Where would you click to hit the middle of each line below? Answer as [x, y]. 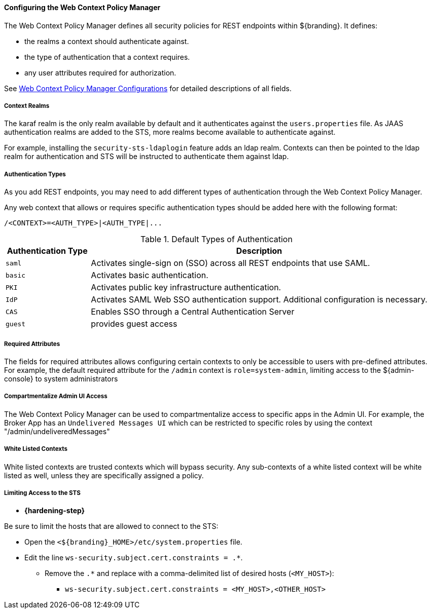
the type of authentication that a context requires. [107, 57]
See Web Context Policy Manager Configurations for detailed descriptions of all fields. [148, 88]
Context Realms [27, 106]
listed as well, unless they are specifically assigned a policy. [104, 475]
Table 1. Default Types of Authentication [216, 239]
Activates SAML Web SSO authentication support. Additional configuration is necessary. [259, 300]
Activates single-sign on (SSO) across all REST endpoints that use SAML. [230, 263]
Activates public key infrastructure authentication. [186, 288]
